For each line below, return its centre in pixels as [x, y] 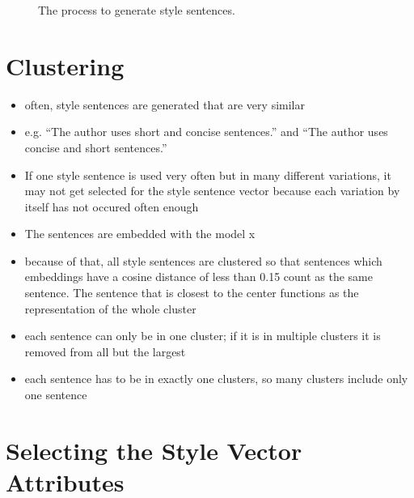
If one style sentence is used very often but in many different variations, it [208, 175]
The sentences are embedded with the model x [140, 234]
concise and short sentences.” [96, 147]
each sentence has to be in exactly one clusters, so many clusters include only [216, 379]
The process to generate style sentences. [137, 10]
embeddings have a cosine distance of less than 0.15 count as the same [199, 277]
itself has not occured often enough [112, 206]
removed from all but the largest [105, 351]
